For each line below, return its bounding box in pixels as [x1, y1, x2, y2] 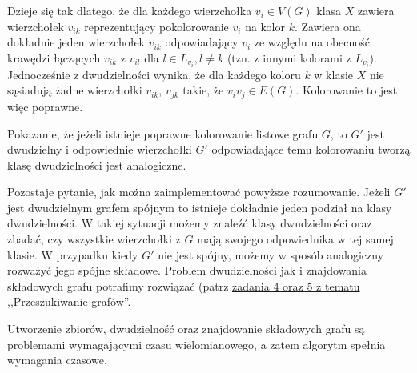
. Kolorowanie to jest [295, 82, 398, 98]
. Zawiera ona [294, 18, 361, 34]
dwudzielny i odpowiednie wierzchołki [7, 141, 192, 158]
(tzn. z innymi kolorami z [227, 49, 351, 66]
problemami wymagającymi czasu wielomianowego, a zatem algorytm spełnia [7, 335, 386, 352]
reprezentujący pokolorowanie [84, 18, 229, 34]
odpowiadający [165, 34, 239, 50]
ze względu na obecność [254, 34, 371, 50]
